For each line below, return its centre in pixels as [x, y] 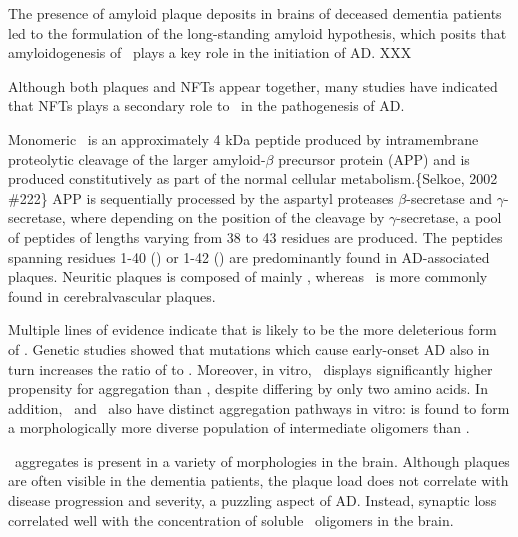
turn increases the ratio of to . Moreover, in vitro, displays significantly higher [250, 368]
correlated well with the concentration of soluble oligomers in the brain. [231, 519]
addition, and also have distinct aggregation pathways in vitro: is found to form [259, 407]
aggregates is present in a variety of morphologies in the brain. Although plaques [262, 460]
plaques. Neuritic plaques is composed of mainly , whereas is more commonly [248, 276]
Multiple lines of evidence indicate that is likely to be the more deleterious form [252, 329]
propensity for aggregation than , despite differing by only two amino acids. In [248, 388]
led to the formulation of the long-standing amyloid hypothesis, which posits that [257, 32]
